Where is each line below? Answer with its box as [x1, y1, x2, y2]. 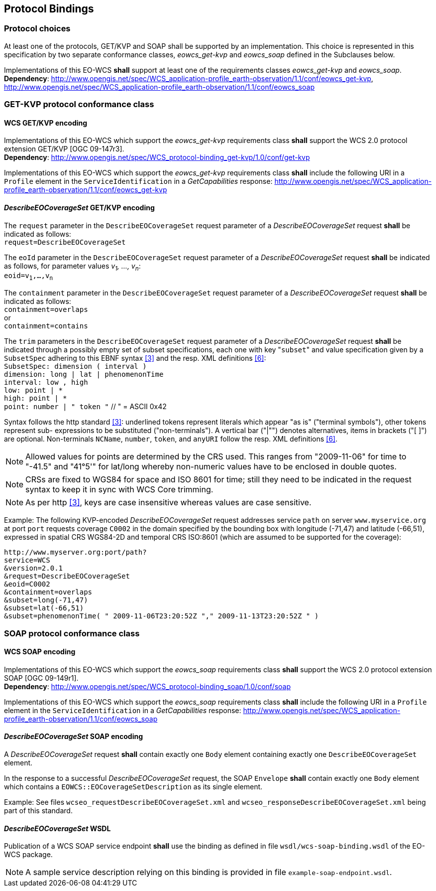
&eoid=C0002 [4, 580, 50, 589]
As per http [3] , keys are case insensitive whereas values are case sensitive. [25, 497, 312, 508]
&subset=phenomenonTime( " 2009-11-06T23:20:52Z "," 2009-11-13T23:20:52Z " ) [4, 612, 319, 620]
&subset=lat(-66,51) [4, 604, 84, 612]
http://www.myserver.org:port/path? [4, 548, 147, 557]
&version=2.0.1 [4, 564, 63, 573]
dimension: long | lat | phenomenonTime [4, 370, 164, 379]
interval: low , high [4, 378, 88, 387]
